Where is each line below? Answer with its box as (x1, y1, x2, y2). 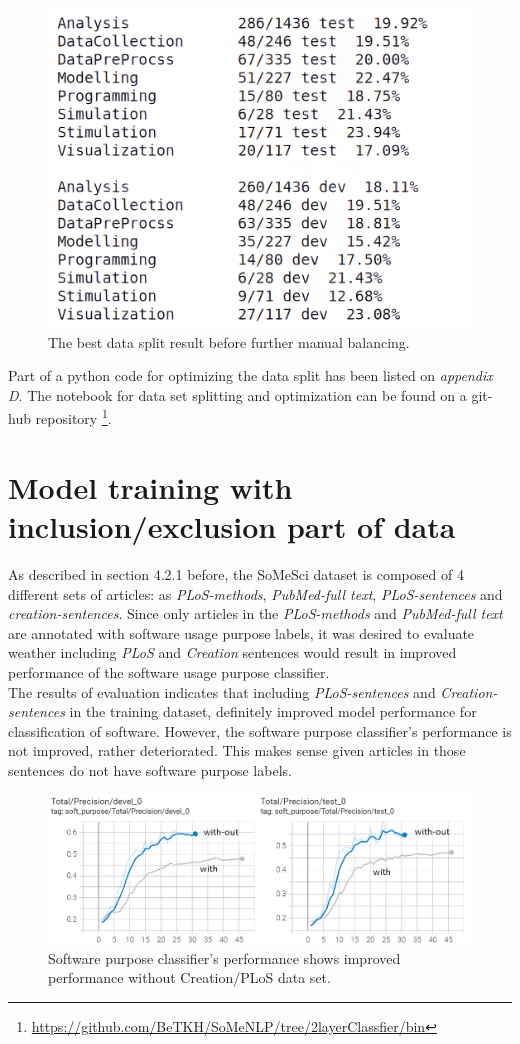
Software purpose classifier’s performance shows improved (48, 947, 401, 968)
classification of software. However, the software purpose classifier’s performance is (8, 720, 512, 741)
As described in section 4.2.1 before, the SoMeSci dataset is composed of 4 (8, 564, 464, 584)
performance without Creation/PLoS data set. (48, 967, 331, 988)
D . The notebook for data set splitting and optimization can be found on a (8, 384, 467, 405)
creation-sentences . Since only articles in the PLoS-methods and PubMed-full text (8, 603, 503, 624)
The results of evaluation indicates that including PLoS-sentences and (8, 681, 436, 702)
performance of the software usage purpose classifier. (8, 661, 330, 682)
